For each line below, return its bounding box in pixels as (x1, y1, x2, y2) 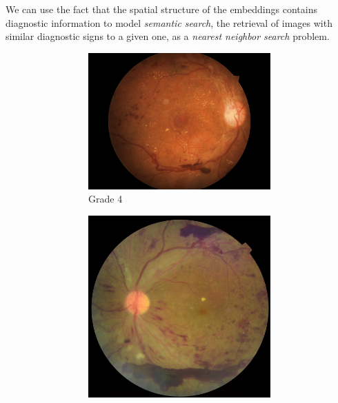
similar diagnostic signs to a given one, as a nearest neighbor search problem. (6, 29, 330, 43)
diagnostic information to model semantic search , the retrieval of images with (6, 15, 332, 30)
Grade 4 (88, 192, 123, 206)
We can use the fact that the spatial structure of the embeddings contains (6, 2, 317, 16)
